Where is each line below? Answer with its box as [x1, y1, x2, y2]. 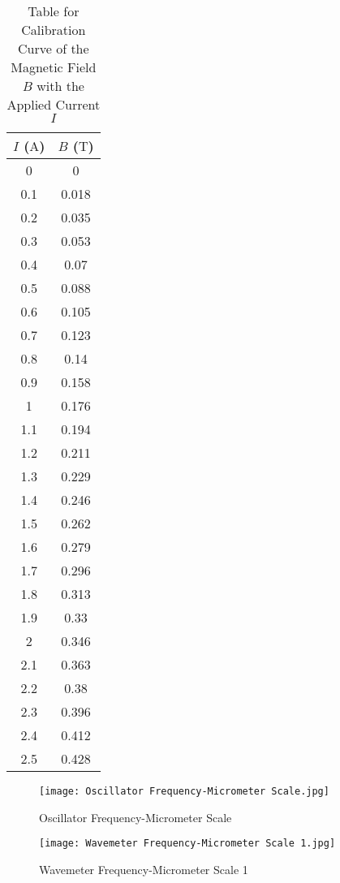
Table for [28, 2, 80, 20]
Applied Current [6, 95, 101, 114]
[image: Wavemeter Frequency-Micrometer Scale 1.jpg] [39, 838, 336, 850]
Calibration [21, 20, 86, 39]
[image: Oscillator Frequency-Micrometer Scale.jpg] [39, 786, 329, 797]
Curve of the [18, 39, 89, 58]
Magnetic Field [11, 58, 97, 76]
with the [37, 76, 84, 95]
